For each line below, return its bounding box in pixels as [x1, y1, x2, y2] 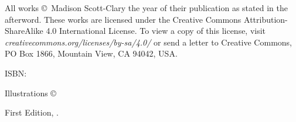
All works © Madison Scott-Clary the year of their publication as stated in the [5, 2, 288, 13]
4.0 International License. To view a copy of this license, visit [46, 25, 266, 37]
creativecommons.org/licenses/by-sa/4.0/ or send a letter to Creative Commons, [5, 36, 292, 48]
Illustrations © [5, 86, 56, 99]
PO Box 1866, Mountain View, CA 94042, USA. [5, 47, 178, 60]
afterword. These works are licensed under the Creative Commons [5, 13, 241, 25]
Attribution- [244, 13, 288, 25]
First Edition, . [5, 106, 59, 118]
